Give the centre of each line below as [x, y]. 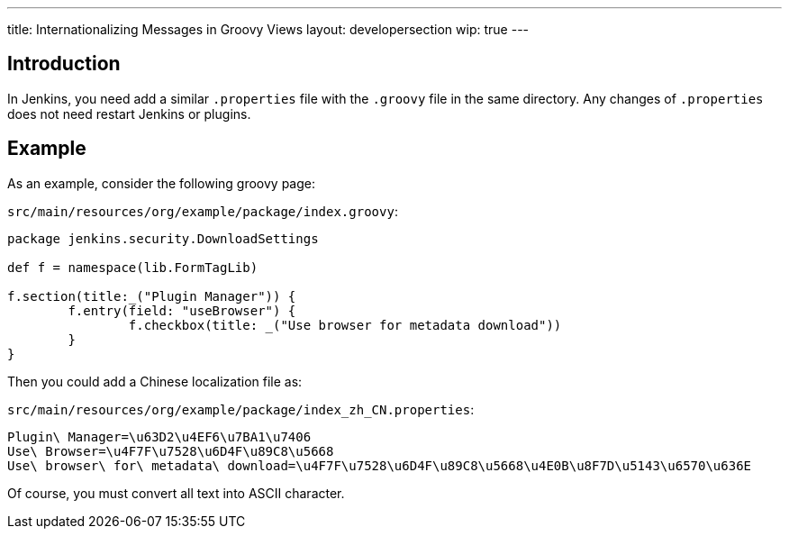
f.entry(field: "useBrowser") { [182, 310]
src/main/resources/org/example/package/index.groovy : [203, 211]
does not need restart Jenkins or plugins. [129, 114]
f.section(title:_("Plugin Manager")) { [152, 296]
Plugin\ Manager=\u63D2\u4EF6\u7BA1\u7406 [159, 436]
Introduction [64, 64]
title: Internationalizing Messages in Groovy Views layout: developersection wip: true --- [268, 29]
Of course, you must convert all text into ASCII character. [176, 493]
